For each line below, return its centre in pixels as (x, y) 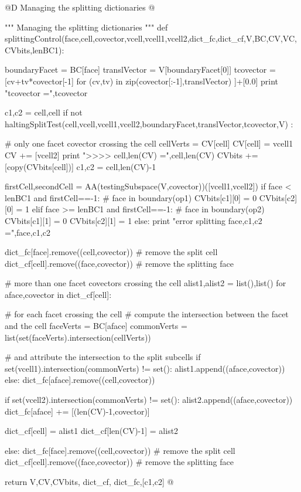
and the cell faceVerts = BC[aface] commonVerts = (96, 326)
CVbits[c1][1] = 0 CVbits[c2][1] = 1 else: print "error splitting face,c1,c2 (134, 220)
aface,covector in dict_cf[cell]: (58, 294)
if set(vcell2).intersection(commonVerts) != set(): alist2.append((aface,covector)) (149, 400)
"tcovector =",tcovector (46, 92)
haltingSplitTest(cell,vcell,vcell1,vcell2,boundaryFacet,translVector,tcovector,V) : (149, 123)
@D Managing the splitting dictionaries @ (80, 7)
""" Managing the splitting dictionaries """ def (86, 27)
